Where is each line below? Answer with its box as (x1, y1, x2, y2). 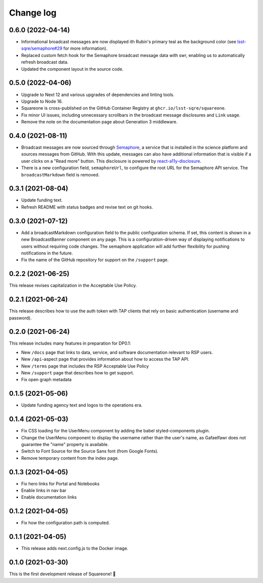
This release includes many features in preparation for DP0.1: (9, 340, 131, 346)
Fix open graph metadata (21, 377, 72, 383)
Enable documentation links (21, 494, 77, 500)
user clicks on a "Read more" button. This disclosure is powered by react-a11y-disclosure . (21, 158, 202, 164)
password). (9, 315, 32, 321)
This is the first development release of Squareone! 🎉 (9, 571, 116, 577)
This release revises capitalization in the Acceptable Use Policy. (9, 283, 137, 289)
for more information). (63, 45, 108, 51)
